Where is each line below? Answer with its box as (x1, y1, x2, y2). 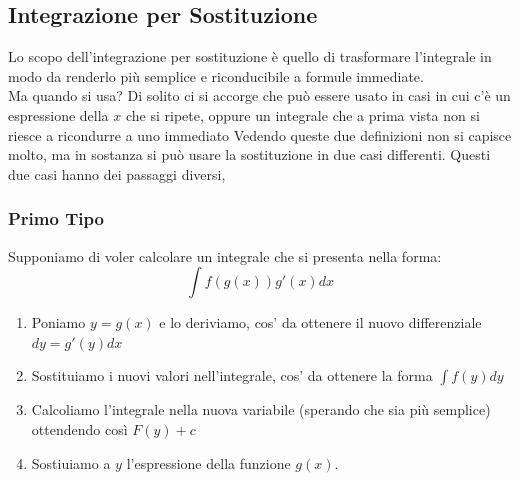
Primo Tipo (8, 206, 104, 231)
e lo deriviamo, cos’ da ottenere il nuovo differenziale (159, 312, 482, 333)
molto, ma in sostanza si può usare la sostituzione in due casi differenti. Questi (8, 144, 491, 165)
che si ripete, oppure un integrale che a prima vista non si (125, 104, 480, 125)
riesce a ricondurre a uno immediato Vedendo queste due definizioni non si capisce (8, 124, 512, 145)
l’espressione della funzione (126, 452, 291, 473)
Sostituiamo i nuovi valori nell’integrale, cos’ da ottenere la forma (31, 365, 433, 386)
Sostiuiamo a (31, 452, 111, 473)
